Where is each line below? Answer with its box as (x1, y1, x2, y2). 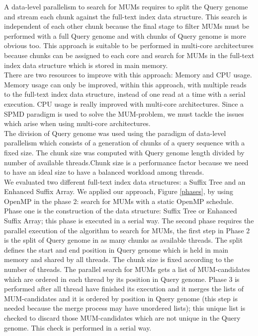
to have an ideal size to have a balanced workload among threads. (4, 167, 204, 177)
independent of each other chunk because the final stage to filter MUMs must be (4, 21, 250, 31)
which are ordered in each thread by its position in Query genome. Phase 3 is (4, 273, 240, 284)
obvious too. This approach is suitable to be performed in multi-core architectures (4, 40, 254, 51)
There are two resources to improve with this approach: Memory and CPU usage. (4, 69, 252, 80)
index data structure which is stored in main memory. (4, 60, 168, 70)
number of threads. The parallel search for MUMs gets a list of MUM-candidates (4, 264, 250, 274)
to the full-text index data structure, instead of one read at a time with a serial (4, 89, 246, 99)
